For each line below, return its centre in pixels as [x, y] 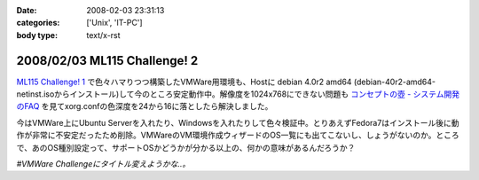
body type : [37, 35]
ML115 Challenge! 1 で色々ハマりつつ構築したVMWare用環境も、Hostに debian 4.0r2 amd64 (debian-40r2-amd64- [226, 82]
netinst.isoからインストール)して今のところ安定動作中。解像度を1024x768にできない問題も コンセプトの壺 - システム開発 [238, 94]
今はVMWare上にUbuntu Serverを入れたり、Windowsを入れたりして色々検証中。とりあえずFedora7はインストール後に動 [238, 122]
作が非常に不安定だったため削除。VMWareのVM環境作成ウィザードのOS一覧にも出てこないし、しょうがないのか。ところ [238, 135]
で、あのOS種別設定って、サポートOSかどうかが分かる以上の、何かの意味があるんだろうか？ [186, 147]
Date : [27, 10]
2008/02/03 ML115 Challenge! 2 [107, 61]
